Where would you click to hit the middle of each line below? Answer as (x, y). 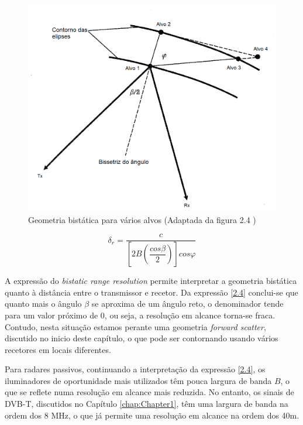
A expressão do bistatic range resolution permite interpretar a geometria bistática (151, 281)
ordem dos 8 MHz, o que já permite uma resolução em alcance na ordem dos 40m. (152, 415)
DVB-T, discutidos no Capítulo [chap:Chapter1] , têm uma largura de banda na (147, 404)
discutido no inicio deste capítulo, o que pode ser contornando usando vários (142, 338)
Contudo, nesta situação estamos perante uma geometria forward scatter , (135, 326)
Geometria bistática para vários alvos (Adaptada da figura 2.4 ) (142, 219)
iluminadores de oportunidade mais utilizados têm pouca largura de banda (138, 380)
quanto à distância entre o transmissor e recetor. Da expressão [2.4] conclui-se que (151, 292)
